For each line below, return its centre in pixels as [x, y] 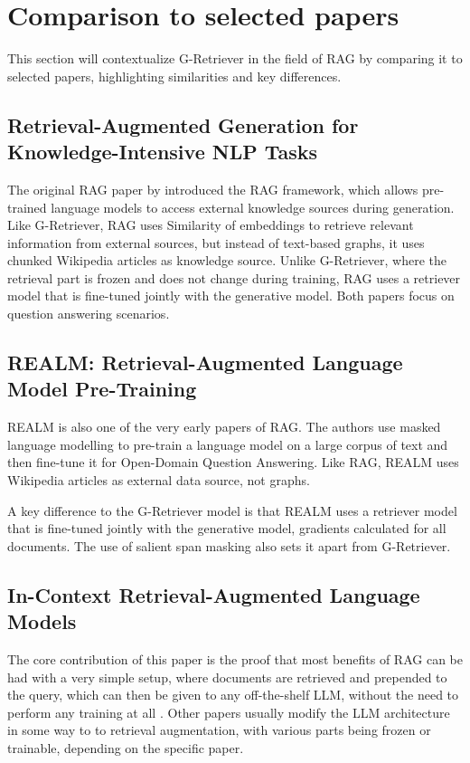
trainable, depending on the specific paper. [126, 747]
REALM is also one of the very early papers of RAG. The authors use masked [224, 427]
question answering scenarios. [89, 314]
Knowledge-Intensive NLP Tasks [163, 152]
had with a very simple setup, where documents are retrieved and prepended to [227, 677]
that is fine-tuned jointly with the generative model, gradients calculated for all [227, 528]
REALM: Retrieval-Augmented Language [205, 362]
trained [27, 207]
